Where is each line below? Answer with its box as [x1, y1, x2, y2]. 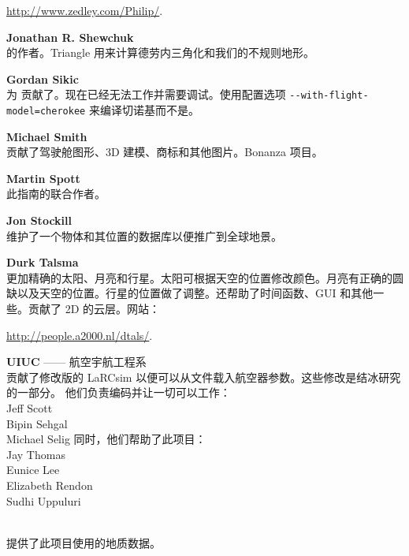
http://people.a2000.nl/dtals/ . [6, 327, 153, 343]
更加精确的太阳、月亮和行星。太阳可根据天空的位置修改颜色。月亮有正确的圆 [6, 269, 403, 285]
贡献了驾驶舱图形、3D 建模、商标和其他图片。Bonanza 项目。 [6, 144, 323, 160]
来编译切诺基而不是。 [88, 102, 199, 118]
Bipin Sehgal [6, 415, 68, 431]
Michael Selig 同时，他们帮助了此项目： [6, 431, 206, 447]
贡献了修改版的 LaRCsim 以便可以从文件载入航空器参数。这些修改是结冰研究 [6, 368, 401, 385]
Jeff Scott [6, 400, 53, 416]
